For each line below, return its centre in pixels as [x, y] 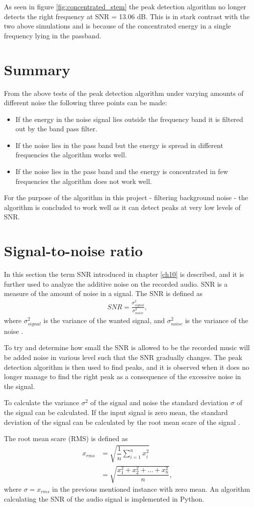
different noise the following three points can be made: [86, 103]
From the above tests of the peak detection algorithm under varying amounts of [124, 93]
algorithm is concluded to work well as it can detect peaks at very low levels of [122, 207]
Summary [37, 69]
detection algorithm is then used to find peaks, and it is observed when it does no [127, 367]
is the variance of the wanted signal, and [104, 320]
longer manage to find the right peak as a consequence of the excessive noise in [123, 376]
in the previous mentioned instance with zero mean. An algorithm [151, 489]
